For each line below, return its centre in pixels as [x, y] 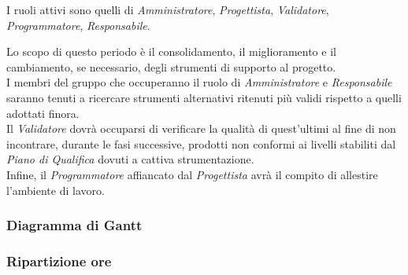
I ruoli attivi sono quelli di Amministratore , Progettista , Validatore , [168, 9]
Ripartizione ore [59, 260]
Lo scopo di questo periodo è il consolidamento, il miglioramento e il [171, 51]
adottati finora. [43, 113]
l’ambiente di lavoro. [56, 190]
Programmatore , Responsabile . [78, 25]
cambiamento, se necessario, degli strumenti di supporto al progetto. [171, 66]
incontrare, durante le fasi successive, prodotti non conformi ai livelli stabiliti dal [201, 143]
